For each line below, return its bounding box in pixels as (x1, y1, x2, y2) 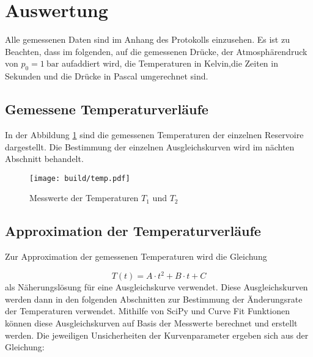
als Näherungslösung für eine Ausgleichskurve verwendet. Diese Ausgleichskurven (5, 281, 308, 293)
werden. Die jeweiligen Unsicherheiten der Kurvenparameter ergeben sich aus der (5, 328, 309, 341)
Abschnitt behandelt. (5, 152, 84, 165)
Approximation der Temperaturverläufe (5, 221, 261, 240)
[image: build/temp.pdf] (29, 174, 130, 183)
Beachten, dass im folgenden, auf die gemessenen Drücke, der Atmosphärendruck (5, 45, 307, 57)
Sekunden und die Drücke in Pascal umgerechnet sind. (5, 70, 208, 83)
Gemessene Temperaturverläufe (5, 100, 208, 119)
